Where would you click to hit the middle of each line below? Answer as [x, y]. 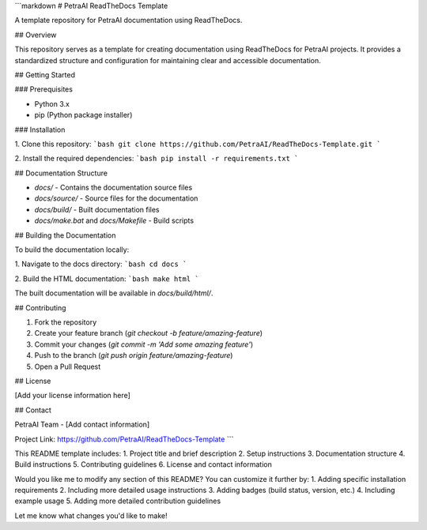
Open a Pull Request [68, 366]
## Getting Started [45, 74]
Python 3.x [52, 103]
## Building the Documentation [65, 235]
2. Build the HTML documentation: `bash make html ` [107, 278]
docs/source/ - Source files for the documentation [116, 198]
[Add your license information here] [72, 396]
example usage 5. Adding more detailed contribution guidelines [118, 501]
